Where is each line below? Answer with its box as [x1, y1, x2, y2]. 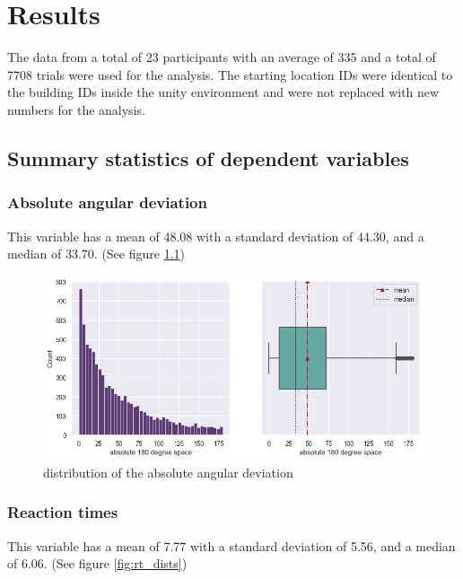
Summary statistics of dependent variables [7, 144, 409, 171]
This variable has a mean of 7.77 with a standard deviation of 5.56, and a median [7, 536, 456, 555]
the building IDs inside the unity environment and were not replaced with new [7, 83, 440, 101]
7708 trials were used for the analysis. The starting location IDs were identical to [7, 65, 453, 83]
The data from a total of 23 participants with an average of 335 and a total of [7, 48, 436, 66]
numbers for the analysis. [7, 100, 145, 118]
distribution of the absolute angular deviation [43, 462, 293, 481]
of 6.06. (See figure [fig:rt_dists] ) [7, 554, 188, 573]
